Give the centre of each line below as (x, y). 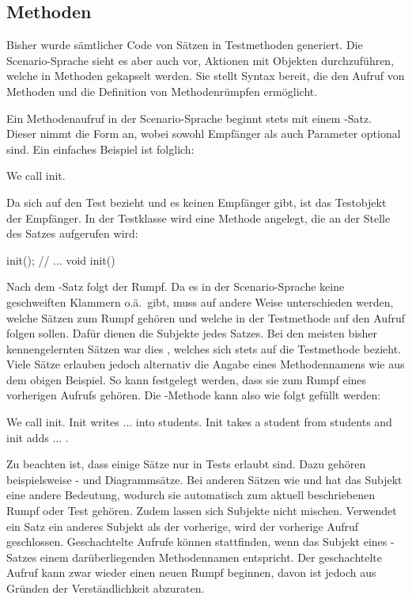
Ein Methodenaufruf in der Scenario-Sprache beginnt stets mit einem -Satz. (189, 118)
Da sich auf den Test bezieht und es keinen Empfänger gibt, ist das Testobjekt (197, 202)
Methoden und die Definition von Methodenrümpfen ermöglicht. (162, 91)
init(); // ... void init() (61, 259)
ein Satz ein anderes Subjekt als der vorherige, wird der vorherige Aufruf (183, 526)
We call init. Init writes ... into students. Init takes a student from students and (199, 422)
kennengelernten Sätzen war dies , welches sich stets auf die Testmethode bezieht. (204, 348)
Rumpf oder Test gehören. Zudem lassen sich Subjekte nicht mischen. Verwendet (202, 511)
